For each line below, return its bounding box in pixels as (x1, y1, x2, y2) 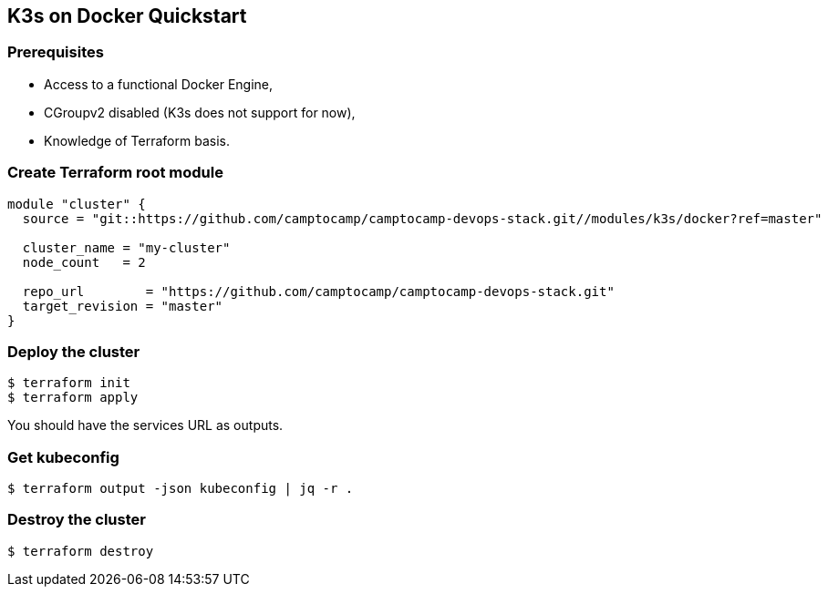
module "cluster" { (7, 196, 146, 211)
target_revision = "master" (22, 298, 223, 313)
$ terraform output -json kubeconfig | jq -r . (7, 481, 354, 497)
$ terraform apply (7, 390, 139, 405)
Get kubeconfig (7, 447, 119, 466)
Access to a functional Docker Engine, (44, 76, 274, 92)
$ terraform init (7, 375, 130, 391)
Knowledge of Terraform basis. (44, 132, 230, 148)
